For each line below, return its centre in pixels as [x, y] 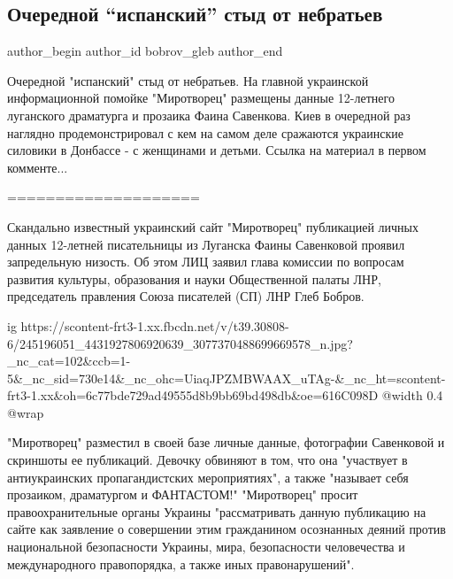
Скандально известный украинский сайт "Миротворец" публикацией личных [213, 226]
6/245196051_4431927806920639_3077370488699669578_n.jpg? [180, 343]
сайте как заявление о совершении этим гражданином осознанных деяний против [226, 529]
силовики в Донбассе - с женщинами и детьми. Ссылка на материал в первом [217, 150]
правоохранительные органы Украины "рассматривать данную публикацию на [217, 511]
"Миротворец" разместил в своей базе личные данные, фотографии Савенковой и [226, 442]
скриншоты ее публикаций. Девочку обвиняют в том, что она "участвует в [207, 460]
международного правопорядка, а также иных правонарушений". [181, 564]
